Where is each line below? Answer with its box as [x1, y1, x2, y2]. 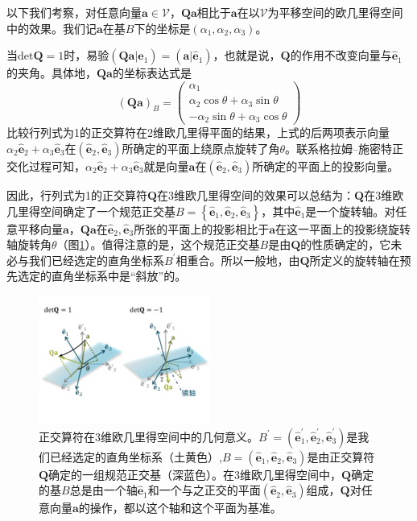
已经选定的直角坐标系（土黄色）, [49, 448, 222, 465]
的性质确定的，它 [300, 236, 391, 253]
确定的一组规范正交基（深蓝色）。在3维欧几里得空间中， [48, 465, 342, 482]
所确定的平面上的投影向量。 [252, 157, 399, 174]
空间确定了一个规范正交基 [39, 202, 175, 219]
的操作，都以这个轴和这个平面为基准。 [78, 499, 282, 516]
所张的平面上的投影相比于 [134, 220, 270, 237]
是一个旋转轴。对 [305, 202, 396, 219]
